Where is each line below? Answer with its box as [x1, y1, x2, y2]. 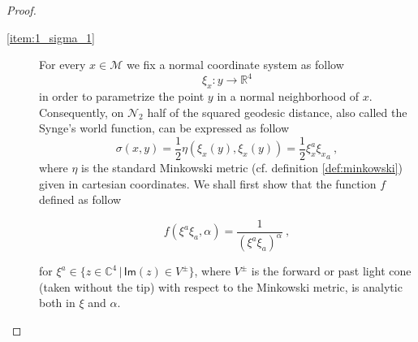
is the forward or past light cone [251, 262, 412, 279]
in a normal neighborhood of [217, 88, 360, 105]
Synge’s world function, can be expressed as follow [39, 119, 289, 136]
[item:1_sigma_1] [6, 28, 95, 45]
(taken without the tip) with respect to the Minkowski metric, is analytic [39, 278, 403, 295]
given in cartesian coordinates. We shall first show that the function [39, 175, 377, 192]
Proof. [6, 2, 37, 18]
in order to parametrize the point [39, 88, 205, 105]
